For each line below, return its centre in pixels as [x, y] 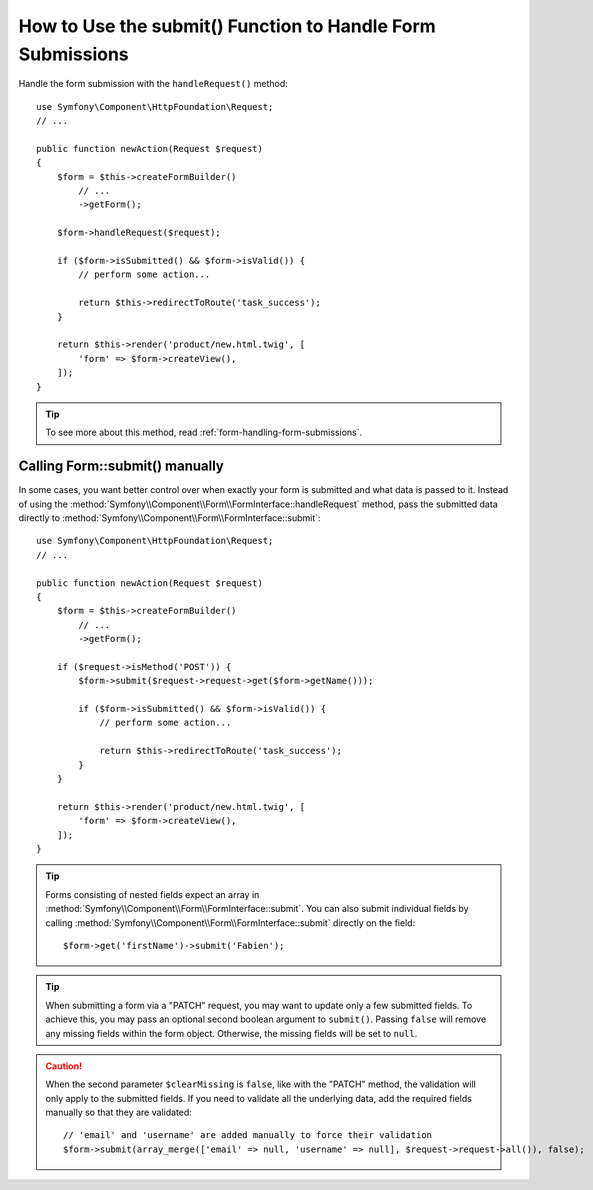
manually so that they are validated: [118, 1112]
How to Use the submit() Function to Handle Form [227, 26]
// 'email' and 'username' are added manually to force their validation [248, 1135]
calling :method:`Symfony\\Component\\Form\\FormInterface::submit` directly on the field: [230, 922]
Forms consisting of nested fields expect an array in [152, 894]
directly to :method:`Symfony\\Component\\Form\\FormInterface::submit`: [169, 518]
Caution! [64, 1066]
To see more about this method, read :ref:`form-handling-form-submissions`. [204, 432]
